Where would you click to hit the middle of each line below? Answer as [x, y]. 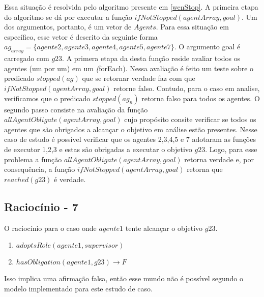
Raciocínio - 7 [41, 206]
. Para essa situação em [192, 27]
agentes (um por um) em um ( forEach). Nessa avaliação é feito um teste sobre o [129, 68]
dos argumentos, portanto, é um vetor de [68, 27]
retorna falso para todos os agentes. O [201, 98]
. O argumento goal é [207, 47]
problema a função [33, 159]
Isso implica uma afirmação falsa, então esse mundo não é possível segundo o [124, 278]
